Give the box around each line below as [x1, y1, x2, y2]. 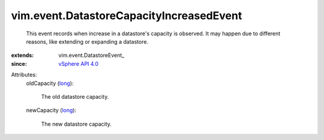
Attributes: [11, 71, 37, 78]
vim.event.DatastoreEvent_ [58, 51, 125, 59]
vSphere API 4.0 [58, 60, 99, 67]
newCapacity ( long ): [26, 106, 77, 114]
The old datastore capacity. [41, 93, 109, 100]
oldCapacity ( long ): [26, 80, 74, 87]
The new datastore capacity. [41, 120, 112, 127]
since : [11, 60, 27, 67]
